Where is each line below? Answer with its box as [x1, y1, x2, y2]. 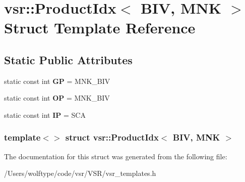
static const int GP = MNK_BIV [4, 75, 110, 86]
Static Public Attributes [4, 52, 133, 67]
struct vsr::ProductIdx [65, 131, 159, 144]
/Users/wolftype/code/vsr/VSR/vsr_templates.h [4, 168, 156, 178]
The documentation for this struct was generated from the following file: [4, 151, 227, 161]
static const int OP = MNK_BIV [4, 93, 110, 103]
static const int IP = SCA [4, 109, 86, 120]
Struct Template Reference [4, 17, 196, 38]
